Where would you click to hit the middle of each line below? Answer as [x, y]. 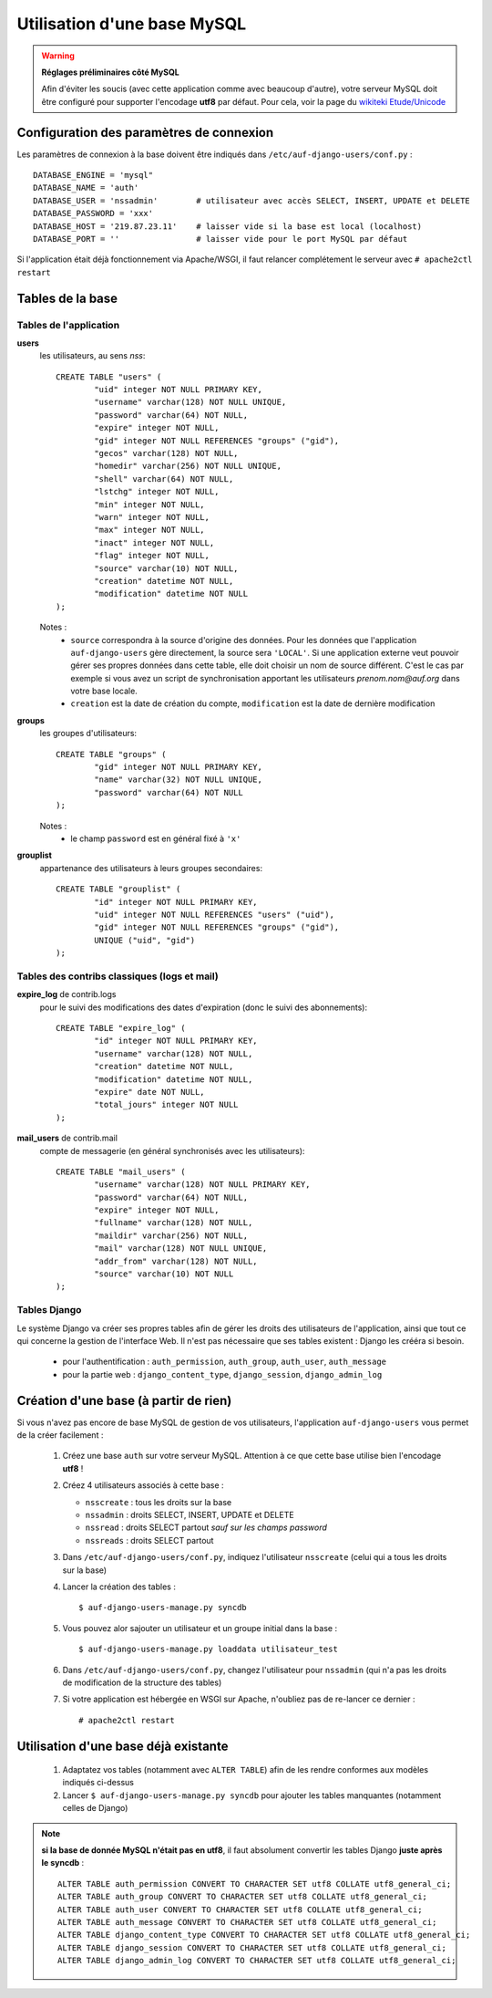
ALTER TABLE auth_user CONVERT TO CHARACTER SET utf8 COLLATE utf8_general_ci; [240, 1910]
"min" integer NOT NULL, [149, 505]
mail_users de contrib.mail [67, 1138]
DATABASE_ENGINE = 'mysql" [93, 175]
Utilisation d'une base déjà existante [123, 1746]
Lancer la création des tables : [119, 1587]
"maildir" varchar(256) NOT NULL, [171, 1235]
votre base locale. [104, 691]
